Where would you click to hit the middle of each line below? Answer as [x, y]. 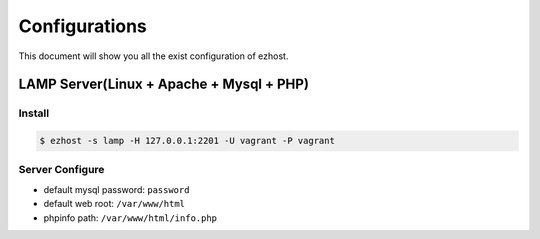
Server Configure [61, 170]
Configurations [82, 26]
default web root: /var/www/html [114, 204]
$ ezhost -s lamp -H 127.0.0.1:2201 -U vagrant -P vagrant [187, 141]
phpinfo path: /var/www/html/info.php [130, 217]
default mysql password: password [116, 189]
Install [34, 113]
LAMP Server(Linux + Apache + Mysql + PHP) [164, 84]
